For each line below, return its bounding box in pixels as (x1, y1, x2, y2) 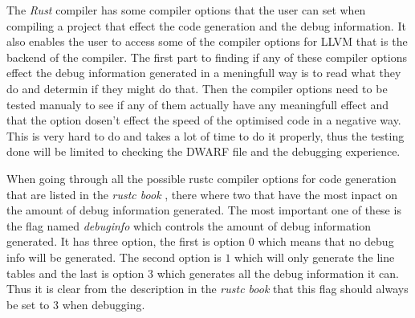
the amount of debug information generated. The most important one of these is (6, 202, 401, 218)
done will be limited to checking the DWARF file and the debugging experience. (6, 143, 401, 160)
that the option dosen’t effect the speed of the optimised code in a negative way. (6, 112, 401, 128)
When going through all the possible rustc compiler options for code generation (6, 169, 397, 186)
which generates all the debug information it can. (157, 264, 399, 281)
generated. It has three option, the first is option (6, 233, 246, 250)
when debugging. (62, 296, 145, 312)
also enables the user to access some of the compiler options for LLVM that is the (6, 33, 408, 50)
